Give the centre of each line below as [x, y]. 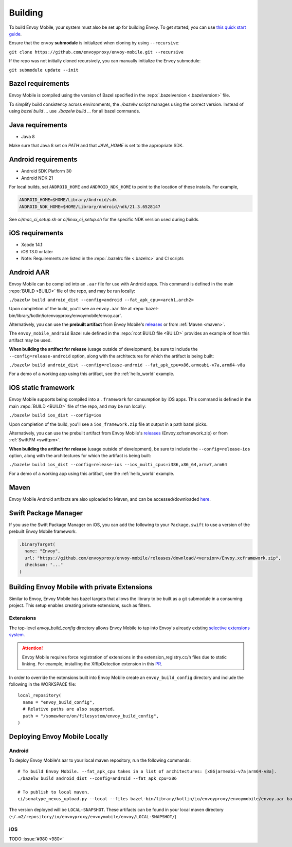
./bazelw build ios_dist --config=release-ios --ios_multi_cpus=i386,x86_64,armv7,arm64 [118, 465]
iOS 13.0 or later [37, 251]
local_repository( [40, 696]
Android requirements [43, 160]
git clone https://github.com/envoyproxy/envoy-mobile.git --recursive [96, 52]
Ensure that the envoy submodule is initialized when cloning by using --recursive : [94, 43]
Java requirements [38, 125]
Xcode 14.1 [32, 245]
